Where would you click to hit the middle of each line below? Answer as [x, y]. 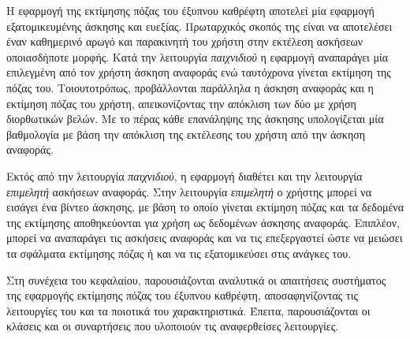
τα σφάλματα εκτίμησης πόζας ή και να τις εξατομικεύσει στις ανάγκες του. [179, 253]
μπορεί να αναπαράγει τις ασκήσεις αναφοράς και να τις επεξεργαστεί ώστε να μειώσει [205, 238]
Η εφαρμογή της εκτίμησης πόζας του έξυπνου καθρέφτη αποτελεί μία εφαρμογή [190, 10]
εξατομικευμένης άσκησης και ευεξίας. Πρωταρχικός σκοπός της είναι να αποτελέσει [199, 26]
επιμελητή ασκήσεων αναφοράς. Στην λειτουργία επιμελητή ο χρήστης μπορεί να [189, 191]
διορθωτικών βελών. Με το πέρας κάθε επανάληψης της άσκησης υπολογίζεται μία [195, 119]
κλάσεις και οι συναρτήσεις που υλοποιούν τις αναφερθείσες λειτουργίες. [173, 326]
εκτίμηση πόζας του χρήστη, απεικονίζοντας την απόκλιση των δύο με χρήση [181, 103]
